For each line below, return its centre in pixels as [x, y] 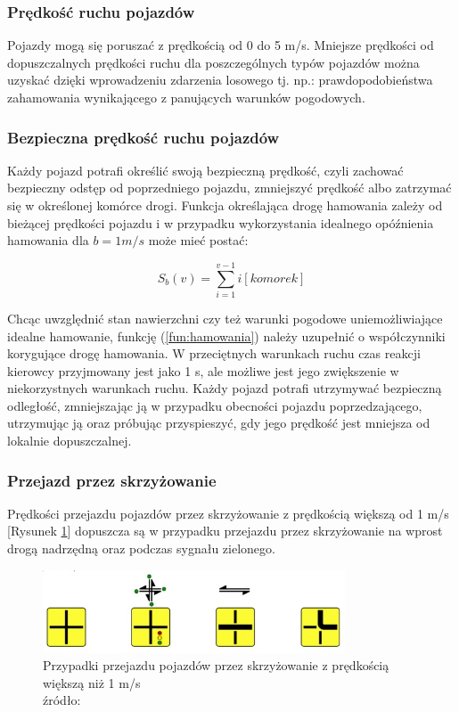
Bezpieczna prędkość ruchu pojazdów [143, 137]
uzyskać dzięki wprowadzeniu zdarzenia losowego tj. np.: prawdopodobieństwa [220, 80]
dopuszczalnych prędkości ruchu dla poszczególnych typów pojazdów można [213, 62]
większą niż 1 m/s [92, 682]
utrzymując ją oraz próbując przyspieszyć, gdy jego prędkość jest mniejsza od [219, 423]
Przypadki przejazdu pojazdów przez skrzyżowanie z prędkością [216, 665]
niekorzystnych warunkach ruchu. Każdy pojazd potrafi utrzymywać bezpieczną [225, 388]
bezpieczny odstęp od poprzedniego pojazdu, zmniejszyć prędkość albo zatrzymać [229, 188]
